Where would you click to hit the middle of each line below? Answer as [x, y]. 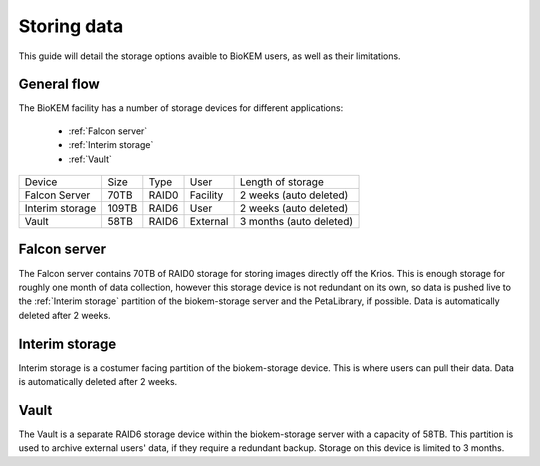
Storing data [71, 26]
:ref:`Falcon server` [108, 131]
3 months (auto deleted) [296, 222]
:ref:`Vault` [90, 159]
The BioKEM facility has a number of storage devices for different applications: [181, 108]
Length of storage [281, 182]
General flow [59, 84]
